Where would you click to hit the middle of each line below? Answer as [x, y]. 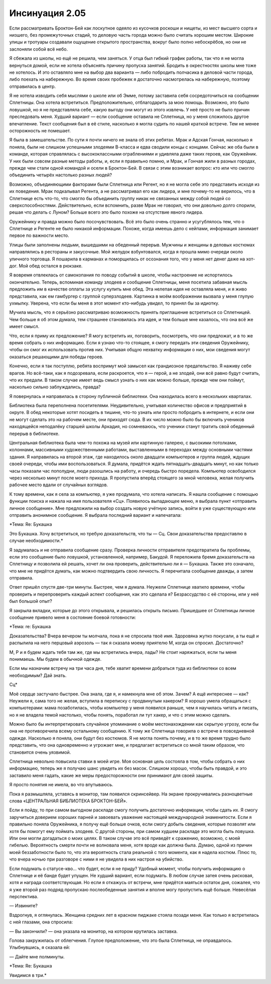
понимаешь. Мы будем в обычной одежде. [55, 659]
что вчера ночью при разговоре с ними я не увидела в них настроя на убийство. [96, 859]
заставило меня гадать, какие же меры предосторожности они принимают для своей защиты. [111, 775]
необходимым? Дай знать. [38, 675]
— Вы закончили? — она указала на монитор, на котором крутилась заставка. [94, 931]
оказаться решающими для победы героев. [56, 357]
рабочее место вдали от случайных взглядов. [58, 485]
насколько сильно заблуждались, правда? [55, 387]
